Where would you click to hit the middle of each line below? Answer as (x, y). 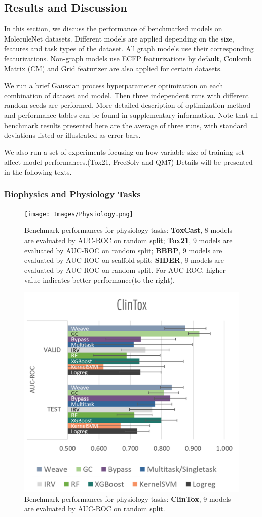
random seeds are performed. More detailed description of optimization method (127, 105)
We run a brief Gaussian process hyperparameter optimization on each (114, 85)
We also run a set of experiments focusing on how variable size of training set (124, 152)
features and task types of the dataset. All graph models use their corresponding (129, 48)
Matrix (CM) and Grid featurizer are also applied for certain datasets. (113, 68)
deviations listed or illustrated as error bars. (72, 135)
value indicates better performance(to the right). (100, 280)
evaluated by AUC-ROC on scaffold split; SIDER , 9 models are (124, 260)
